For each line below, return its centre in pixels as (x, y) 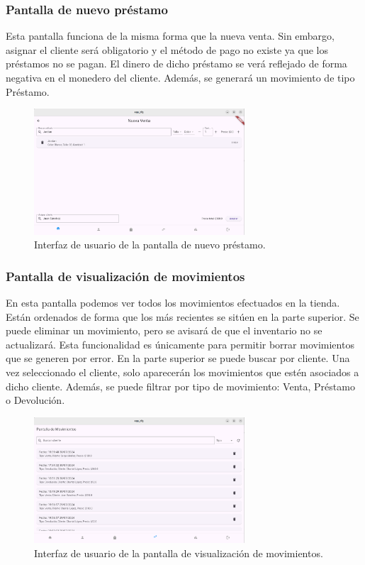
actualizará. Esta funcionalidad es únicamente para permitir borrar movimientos (180, 344)
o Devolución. (35, 400)
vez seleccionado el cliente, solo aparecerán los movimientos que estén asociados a (182, 372)
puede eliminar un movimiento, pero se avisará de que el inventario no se (164, 330)
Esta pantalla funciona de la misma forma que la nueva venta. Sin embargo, (170, 36)
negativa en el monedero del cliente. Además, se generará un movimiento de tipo (180, 77)
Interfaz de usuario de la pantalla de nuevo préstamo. (150, 245)
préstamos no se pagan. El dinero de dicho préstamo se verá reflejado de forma (176, 64)
